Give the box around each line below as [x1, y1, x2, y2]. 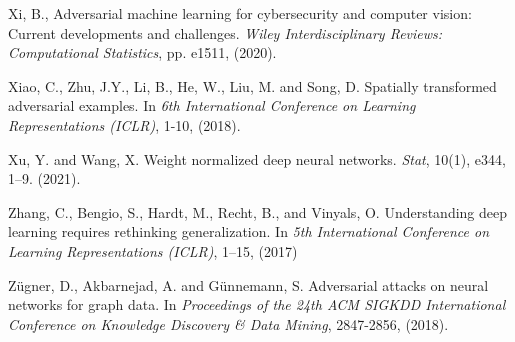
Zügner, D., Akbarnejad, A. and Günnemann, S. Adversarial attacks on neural [8, 274, 489, 295]
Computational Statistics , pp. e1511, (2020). [8, 42, 277, 63]
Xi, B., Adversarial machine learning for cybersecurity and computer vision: [8, 3, 472, 23]
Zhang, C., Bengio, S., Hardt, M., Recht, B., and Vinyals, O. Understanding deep [8, 201, 508, 222]
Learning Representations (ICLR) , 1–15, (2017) [8, 240, 298, 261]
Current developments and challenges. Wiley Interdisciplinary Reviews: [8, 22, 443, 43]
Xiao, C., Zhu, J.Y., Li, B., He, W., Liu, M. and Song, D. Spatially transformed [8, 75, 497, 96]
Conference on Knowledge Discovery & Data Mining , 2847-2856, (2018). [8, 313, 449, 334]
